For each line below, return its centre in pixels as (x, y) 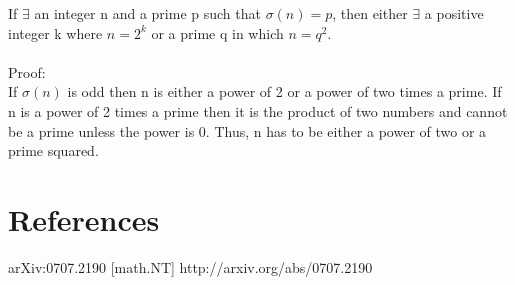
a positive (454, 13)
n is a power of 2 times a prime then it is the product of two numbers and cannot (258, 110)
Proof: (27, 71)
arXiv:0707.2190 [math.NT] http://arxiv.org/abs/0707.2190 (190, 266)
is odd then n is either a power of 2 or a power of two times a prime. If (284, 91)
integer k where (55, 32)
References (84, 218)
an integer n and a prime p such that (147, 13)
